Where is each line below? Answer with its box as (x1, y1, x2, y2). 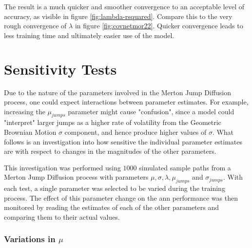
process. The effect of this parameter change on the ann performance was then (4, 192, 238, 203)
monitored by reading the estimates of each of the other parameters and (4, 202, 219, 212)
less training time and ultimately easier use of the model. (4, 30, 174, 40)
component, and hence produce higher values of (64, 127, 207, 137)
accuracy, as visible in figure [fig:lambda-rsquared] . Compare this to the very (4, 11, 233, 21)
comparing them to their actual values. (4, 212, 120, 222)
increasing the (4, 106, 45, 116)
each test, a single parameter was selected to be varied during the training (4, 183, 225, 193)
